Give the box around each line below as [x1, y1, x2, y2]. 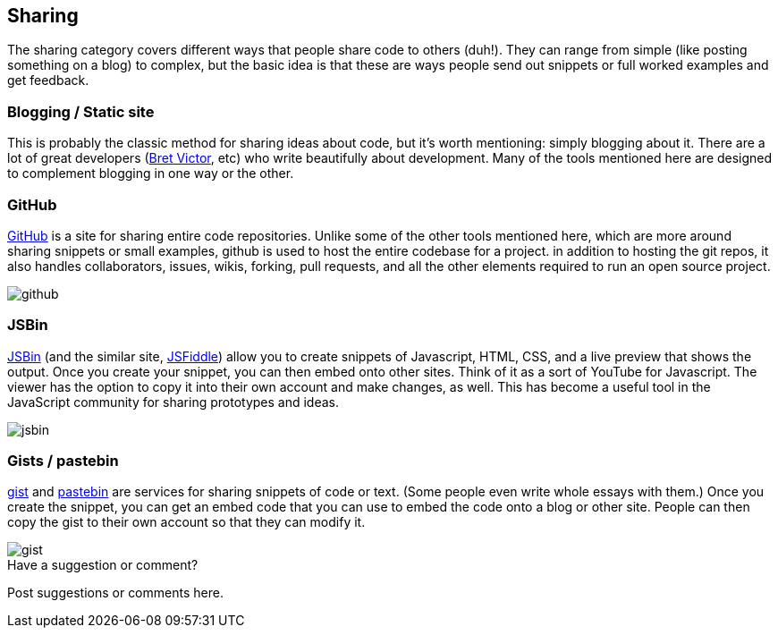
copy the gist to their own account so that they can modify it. [7, 514, 366, 530]
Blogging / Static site [7, 102, 155, 121]
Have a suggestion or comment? [7, 557, 199, 573]
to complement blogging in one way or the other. [7, 165, 294, 182]
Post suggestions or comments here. [7, 585, 224, 601]
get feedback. [7, 72, 89, 89]
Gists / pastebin [7, 452, 119, 470]
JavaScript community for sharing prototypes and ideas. [7, 394, 340, 410]
